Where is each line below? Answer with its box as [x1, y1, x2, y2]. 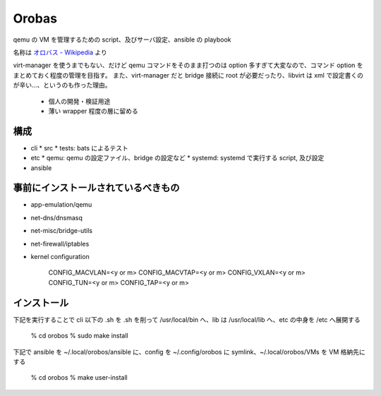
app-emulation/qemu [30, 200, 92, 209]
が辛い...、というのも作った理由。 [13, 81, 112, 90]
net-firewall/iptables [30, 239, 90, 248]
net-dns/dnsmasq [30, 213, 83, 222]
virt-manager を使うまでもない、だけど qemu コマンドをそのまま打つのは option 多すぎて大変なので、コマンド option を [13, 61, 363, 70]
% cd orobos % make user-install [30, 373, 128, 382]
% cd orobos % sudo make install [30, 332, 128, 340]
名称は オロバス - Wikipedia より [13, 48, 107, 56]
